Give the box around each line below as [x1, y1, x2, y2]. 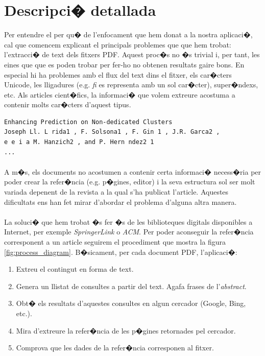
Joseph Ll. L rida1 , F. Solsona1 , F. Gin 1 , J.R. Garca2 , [4, 128, 220, 136]
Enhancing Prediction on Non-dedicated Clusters [4, 118, 173, 126]
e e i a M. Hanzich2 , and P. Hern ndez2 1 [4, 138, 154, 146]
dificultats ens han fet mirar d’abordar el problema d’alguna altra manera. [4, 196, 237, 207]
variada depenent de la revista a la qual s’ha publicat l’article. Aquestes [4, 186, 229, 197]
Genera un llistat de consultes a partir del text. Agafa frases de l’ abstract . [16, 280, 247, 291]
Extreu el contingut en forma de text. [16, 264, 134, 274]
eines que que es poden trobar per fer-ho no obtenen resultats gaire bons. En [4, 59, 245, 69]
